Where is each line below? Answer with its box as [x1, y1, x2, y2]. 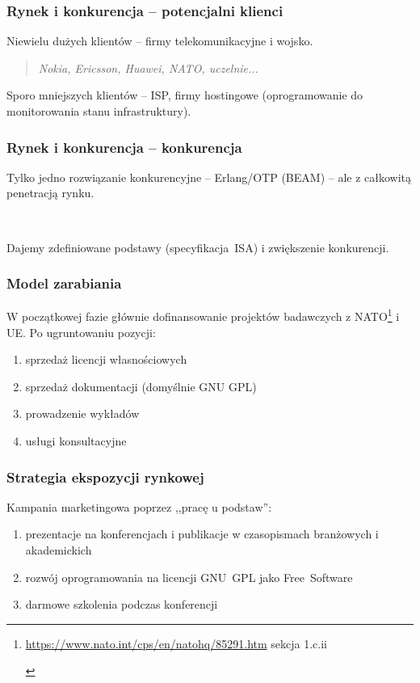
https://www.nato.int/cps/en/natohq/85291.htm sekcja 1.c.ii [25, 635, 327, 651]
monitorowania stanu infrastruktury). [6, 103, 191, 119]
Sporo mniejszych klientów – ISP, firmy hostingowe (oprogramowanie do [6, 86, 363, 103]
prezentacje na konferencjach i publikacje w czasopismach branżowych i [25, 525, 379, 542]
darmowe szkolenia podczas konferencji [25, 596, 218, 613]
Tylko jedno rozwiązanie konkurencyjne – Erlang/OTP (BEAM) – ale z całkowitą [6, 168, 412, 185]
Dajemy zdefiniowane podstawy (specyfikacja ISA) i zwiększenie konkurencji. [6, 238, 389, 255]
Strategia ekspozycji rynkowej [6, 466, 204, 487]
